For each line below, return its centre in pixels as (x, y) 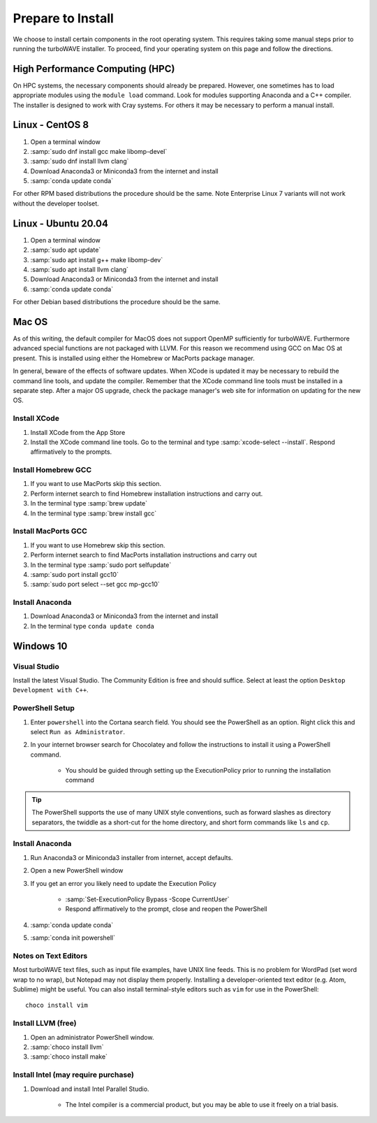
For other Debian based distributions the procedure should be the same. (117, 302)
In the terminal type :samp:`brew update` (89, 503)
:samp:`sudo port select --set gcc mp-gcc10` (95, 585)
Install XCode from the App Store (78, 432)
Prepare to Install (64, 18)
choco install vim (57, 1006)
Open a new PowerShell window (77, 871)
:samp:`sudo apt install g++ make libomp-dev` (97, 259)
